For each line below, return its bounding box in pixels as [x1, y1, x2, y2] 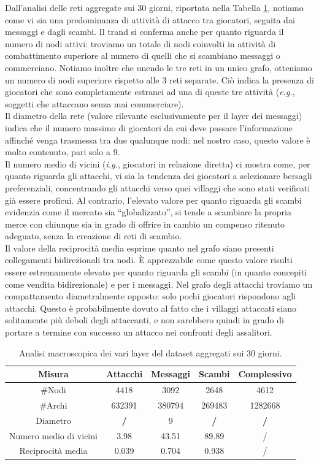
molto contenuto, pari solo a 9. [5, 145, 120, 158]
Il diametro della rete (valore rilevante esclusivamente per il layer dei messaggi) [5, 109, 302, 122]
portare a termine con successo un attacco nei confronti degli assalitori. [5, 326, 272, 339]
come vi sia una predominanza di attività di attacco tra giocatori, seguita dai [5, 13, 295, 26]
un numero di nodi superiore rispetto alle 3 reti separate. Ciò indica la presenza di [5, 73, 314, 86]
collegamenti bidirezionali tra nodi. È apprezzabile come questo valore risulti [5, 253, 293, 266]
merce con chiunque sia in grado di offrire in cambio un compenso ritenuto [5, 217, 285, 230]
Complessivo [238, 367, 292, 380]
